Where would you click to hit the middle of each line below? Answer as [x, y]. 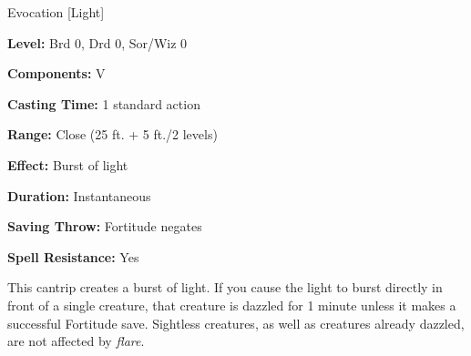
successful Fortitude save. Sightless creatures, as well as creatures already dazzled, [236, 323]
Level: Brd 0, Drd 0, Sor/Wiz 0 [97, 42]
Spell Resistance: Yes [73, 256]
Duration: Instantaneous [79, 195]
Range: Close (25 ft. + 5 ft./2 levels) [113, 134]
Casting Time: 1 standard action [104, 103]
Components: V [56, 73]
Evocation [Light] [56, 12]
